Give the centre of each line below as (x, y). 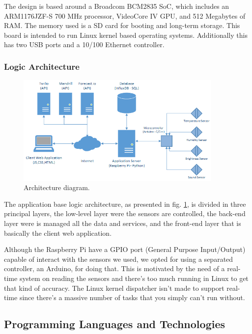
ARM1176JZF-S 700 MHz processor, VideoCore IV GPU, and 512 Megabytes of (125, 15)
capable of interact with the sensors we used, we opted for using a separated (119, 259)
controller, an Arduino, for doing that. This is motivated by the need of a (114, 268)
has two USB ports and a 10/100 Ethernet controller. (84, 44)
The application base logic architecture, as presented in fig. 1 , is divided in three (125, 204)
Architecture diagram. (57, 187)
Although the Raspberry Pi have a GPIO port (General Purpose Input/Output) (125, 249)
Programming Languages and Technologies (115, 324)
